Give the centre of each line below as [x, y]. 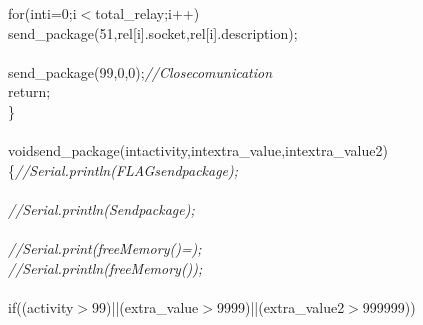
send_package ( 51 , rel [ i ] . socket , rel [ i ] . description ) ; [153, 32]
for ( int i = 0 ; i [42, 13]
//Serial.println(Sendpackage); [101, 208]
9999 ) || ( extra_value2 [280, 306]
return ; [29, 91]
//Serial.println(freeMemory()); [105, 267]
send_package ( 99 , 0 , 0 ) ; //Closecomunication [140, 71]
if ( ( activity [41, 306]
